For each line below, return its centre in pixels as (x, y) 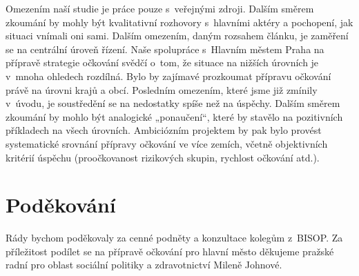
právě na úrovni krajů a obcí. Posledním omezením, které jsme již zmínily (162, 89)
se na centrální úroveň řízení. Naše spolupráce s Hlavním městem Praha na (165, 49)
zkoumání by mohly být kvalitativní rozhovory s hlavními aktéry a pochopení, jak (179, 22)
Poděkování (61, 205)
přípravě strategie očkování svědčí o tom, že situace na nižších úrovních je (162, 62)
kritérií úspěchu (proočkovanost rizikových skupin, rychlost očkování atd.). (163, 157)
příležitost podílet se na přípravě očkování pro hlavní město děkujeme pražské (170, 251)
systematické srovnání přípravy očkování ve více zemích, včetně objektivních (167, 143)
